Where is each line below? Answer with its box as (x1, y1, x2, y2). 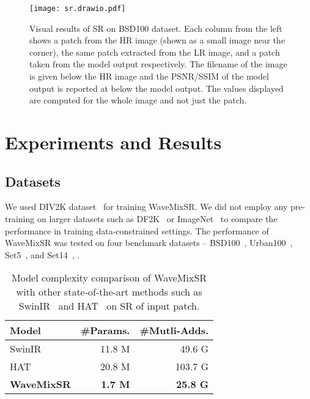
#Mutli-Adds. (139, 323, 209, 338)
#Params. (80, 323, 130, 338)
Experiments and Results (5, 130, 222, 154)
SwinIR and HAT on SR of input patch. (18, 299, 200, 313)
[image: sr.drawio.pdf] (29, 4, 126, 13)
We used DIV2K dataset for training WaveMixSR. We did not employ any (5, 200, 288, 213)
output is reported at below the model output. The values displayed (29, 81, 284, 94)
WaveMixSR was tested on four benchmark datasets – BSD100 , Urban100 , (5, 236, 293, 249)
